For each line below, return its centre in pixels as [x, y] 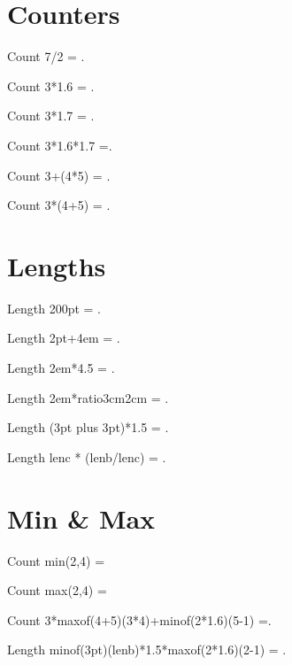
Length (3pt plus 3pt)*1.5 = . [88, 427]
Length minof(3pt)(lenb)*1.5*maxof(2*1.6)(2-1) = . [147, 650]
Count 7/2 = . [46, 56]
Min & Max [81, 518]
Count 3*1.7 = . [51, 116]
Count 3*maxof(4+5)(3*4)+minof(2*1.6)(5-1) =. [139, 619]
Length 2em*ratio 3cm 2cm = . [88, 397]
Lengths [57, 265]
